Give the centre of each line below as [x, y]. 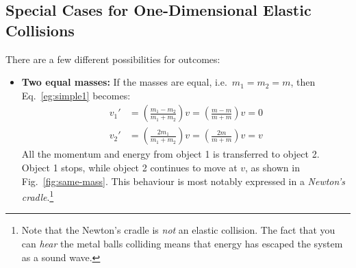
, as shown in [272, 168]
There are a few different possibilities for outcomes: [113, 59]
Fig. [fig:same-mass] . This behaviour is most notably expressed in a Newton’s [183, 181]
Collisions [40, 30]
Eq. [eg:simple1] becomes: [76, 95]
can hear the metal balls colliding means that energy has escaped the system [182, 244]
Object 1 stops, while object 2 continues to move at [129, 168]
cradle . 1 [38, 196]
